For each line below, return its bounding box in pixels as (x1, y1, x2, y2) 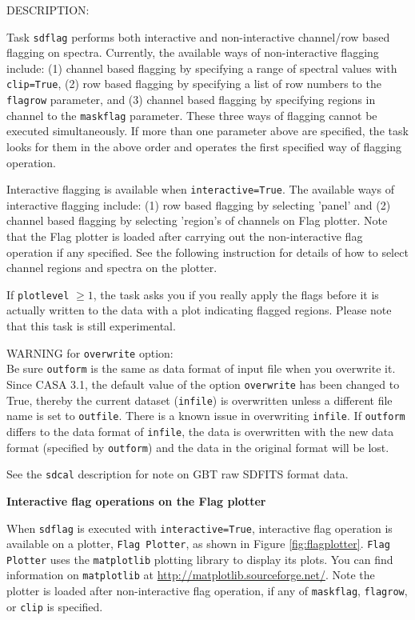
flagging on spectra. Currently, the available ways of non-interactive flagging (6, 44, 379, 61)
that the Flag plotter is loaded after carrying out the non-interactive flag (6, 228, 363, 245)
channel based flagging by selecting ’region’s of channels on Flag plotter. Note (6, 212, 388, 229)
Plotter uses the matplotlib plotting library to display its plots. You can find (6, 550, 393, 567)
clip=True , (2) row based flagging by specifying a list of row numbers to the (6, 75, 381, 92)
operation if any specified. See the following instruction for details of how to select (6, 243, 409, 260)
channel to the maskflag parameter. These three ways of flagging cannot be (6, 106, 377, 123)
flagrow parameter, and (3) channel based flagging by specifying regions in (6, 91, 376, 108)
